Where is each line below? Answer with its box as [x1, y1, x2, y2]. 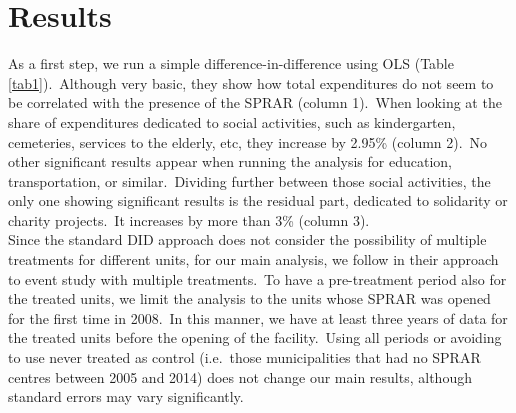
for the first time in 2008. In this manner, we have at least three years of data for [8, 307, 508, 328]
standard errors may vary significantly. [8, 386, 244, 407]
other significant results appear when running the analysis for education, [8, 151, 452, 172]
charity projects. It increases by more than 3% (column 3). [8, 209, 370, 230]
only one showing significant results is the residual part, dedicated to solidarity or [8, 190, 508, 211]
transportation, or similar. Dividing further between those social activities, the [8, 170, 491, 191]
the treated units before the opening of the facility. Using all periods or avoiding [8, 327, 502, 348]
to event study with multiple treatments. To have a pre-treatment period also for [8, 268, 507, 289]
